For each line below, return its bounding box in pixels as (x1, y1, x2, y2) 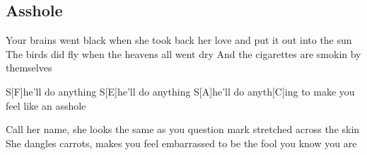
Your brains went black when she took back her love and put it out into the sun (6, 33, 352, 47)
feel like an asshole (6, 98, 86, 113)
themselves (6, 60, 52, 75)
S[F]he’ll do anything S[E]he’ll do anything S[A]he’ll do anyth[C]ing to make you (6, 84, 355, 98)
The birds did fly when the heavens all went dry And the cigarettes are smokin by (6, 46, 361, 61)
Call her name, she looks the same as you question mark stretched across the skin (6, 122, 360, 137)
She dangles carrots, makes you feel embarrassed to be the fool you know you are (6, 135, 357, 150)
